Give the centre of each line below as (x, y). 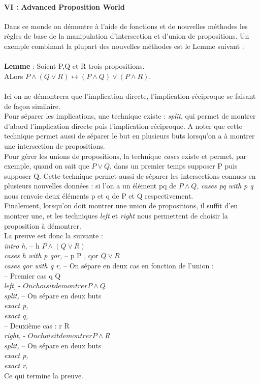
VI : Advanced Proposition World (64, 6)
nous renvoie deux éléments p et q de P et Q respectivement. (99, 195)
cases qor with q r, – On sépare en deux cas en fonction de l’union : (109, 266)
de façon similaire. (32, 106)
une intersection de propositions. (55, 145)
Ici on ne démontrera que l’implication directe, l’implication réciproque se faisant (130, 95)
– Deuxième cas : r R (37, 325)
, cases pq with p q (225, 186)
